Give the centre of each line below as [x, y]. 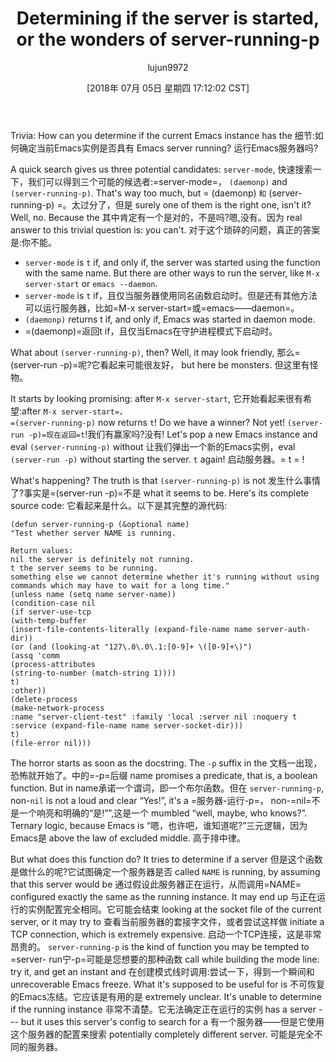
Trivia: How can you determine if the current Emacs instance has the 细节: [162, 135]
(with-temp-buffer [48, 620]
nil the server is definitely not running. [102, 559]
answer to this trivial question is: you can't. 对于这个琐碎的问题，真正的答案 [165, 229]
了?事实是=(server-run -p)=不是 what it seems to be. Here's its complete [159, 493]
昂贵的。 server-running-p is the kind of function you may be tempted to [160, 946]
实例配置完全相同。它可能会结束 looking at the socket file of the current [174, 909]
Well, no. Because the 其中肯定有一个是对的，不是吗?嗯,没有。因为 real [156, 217]
